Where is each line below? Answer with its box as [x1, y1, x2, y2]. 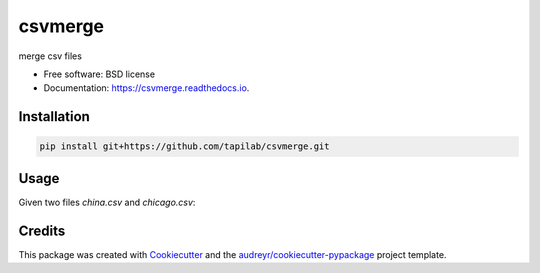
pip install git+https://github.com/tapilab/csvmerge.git [39, 141, 330, 152]
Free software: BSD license [43, 68, 155, 80]
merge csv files [18, 50, 82, 62]
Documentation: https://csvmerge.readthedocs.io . [43, 82, 250, 94]
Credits [18, 222, 66, 239]
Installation [18, 108, 90, 125]
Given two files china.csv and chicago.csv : [18, 196, 196, 208]
